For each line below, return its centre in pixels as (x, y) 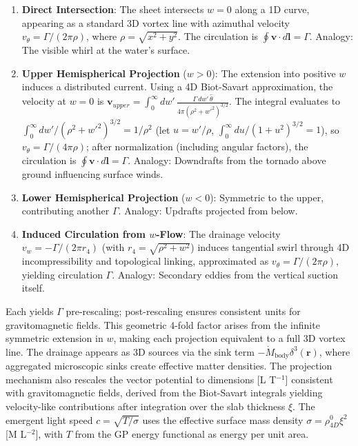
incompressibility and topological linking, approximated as (145, 261)
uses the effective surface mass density (223, 419)
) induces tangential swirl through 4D (270, 247)
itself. (33, 288)
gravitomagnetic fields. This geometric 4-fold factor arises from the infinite (163, 324)
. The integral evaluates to (285, 101)
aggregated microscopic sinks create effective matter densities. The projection (169, 366)
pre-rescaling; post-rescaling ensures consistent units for (183, 311)
